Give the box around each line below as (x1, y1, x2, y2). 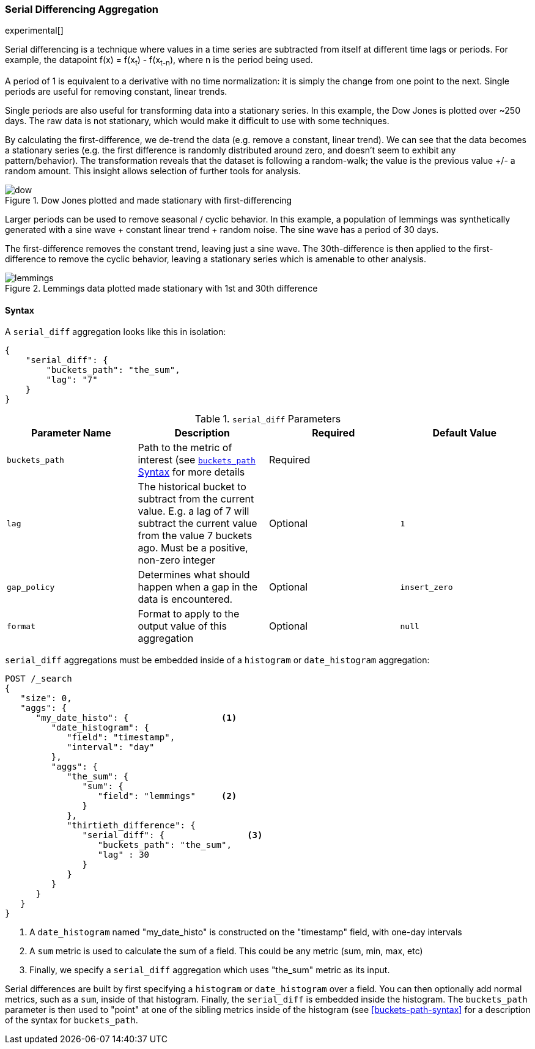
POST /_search (5, 674, 72, 684)
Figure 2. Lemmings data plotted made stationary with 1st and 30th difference (5, 283, 318, 294)
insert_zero (400, 582, 453, 592)
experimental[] (5, 25, 64, 36)
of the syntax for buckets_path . (5, 1015, 138, 1026)
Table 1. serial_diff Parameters (194, 413, 341, 425)
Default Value (432, 427, 497, 440)
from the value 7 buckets (138, 529, 253, 542)
